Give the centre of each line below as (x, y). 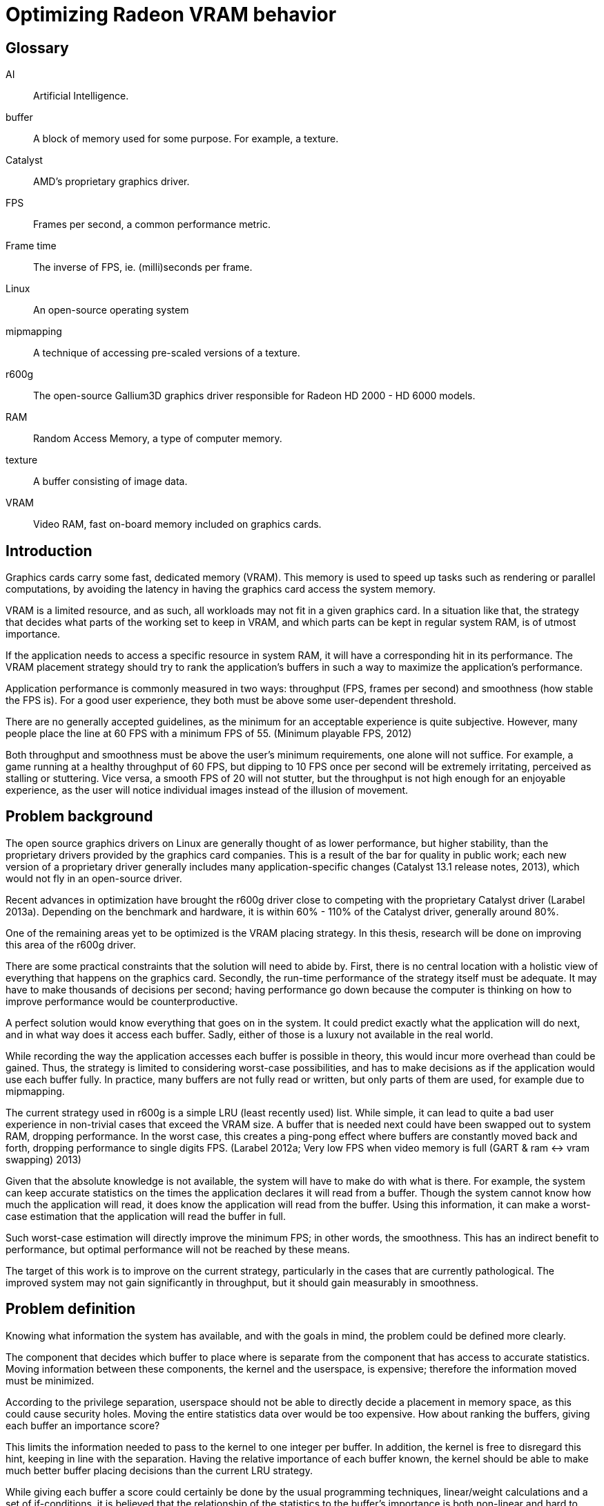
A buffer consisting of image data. (110, 482)
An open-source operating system (111, 310)
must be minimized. (50, 1380)
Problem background (79, 817)
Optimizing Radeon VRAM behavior (171, 15)
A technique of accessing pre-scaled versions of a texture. (167, 353)
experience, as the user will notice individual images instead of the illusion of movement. (207, 790)
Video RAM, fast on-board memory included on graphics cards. (177, 524)
